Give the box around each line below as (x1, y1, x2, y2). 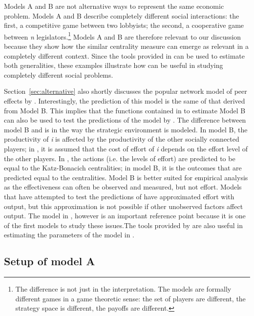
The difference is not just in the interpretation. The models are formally (15, 284, 232, 294)
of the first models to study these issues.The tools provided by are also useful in (4, 220, 243, 230)
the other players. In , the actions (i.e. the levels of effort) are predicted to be (4, 153, 235, 163)
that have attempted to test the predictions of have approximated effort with (4, 191, 234, 201)
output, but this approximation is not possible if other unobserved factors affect (4, 201, 243, 211)
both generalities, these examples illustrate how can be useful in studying (4, 60, 223, 70)
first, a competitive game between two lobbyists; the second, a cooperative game (4, 20, 244, 30)
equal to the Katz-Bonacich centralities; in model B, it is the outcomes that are (4, 163, 242, 173)
